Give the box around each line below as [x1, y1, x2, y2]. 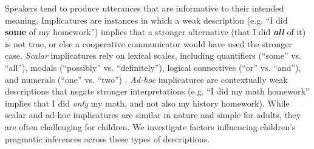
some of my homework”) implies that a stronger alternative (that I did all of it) [5, 25, 306, 38]
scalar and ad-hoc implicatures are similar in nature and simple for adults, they [5, 108, 301, 121]
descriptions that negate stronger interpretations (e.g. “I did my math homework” [5, 85, 310, 98]
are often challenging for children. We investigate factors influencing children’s [5, 120, 296, 133]
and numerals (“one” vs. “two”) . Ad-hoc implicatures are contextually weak [5, 73, 288, 85]
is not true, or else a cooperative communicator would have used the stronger [5, 37, 293, 50]
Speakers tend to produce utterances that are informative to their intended [5, 2, 284, 14]
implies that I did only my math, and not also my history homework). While [5, 96, 290, 109]
